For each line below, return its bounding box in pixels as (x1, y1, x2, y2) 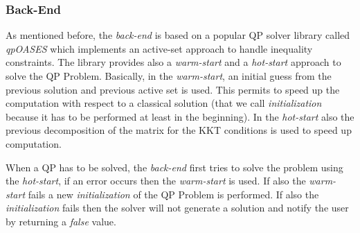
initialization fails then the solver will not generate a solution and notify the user (6, 200, 349, 215)
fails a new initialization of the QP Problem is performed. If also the (28, 187, 319, 201)
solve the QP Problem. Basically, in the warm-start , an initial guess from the (6, 69, 332, 83)
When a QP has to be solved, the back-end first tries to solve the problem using (6, 159, 343, 174)
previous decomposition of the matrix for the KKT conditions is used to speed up (6, 123, 352, 137)
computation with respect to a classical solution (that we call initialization (6, 96, 322, 110)
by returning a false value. (6, 214, 116, 228)
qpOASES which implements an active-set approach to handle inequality (6, 41, 313, 55)
